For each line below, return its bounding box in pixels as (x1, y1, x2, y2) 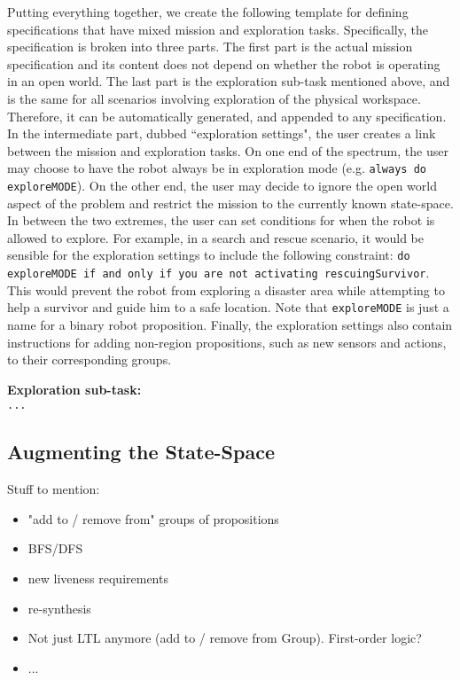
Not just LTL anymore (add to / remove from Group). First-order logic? (27, 629, 422, 647)
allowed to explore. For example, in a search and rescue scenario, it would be (7, 228, 424, 246)
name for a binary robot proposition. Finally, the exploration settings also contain (7, 316, 453, 333)
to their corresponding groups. (7, 350, 172, 369)
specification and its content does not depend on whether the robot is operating (7, 54, 441, 73)
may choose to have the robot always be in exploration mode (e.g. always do (7, 159, 426, 177)
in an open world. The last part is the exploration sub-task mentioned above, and (7, 72, 450, 90)
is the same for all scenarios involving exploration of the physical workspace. (7, 89, 421, 107)
